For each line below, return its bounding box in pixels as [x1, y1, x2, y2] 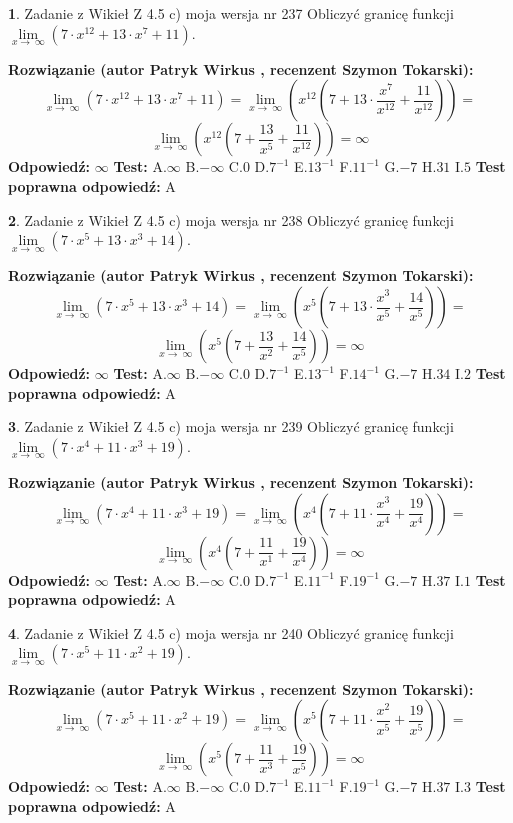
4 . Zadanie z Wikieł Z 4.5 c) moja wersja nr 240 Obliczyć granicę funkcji [8, 622, 454, 643]
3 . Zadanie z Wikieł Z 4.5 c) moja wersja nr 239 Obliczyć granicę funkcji [8, 416, 454, 437]
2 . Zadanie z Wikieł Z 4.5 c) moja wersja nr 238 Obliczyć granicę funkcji [8, 209, 454, 230]
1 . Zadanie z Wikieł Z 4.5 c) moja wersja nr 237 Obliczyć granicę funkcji [8, 3, 454, 23]
